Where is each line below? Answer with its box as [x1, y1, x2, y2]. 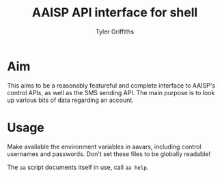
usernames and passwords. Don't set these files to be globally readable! [7, 149, 211, 158]
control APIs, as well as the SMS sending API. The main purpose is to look [7, 88, 215, 97]
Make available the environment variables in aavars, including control [7, 142, 202, 151]
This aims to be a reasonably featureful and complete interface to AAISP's [7, 81, 216, 90]
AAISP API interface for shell [31, 5, 198, 21]
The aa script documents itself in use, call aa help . [7, 163, 149, 171]
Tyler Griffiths [95, 27, 135, 36]
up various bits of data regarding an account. [7, 96, 135, 104]
